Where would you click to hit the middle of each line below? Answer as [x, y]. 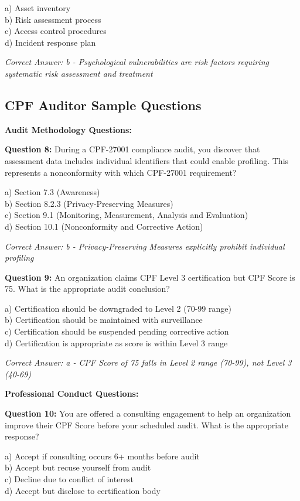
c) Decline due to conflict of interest [69, 479]
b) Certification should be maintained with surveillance [104, 320]
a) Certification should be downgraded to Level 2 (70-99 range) [118, 308]
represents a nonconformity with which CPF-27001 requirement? [121, 172]
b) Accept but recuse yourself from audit [78, 467]
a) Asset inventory [38, 8]
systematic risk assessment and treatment [79, 73]
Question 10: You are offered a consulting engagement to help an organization [148, 413]
